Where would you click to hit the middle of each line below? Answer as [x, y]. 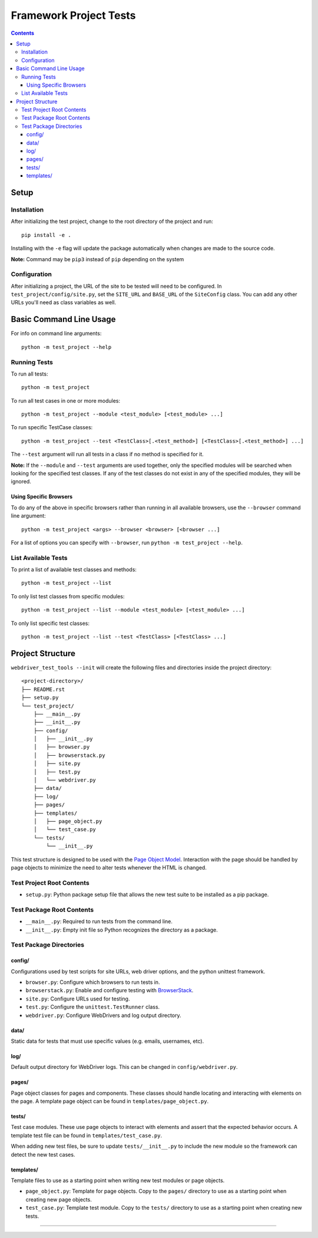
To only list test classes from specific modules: [68, 596]
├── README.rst [43, 689]
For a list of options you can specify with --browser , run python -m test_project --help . [127, 542]
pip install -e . [46, 235]
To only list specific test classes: [50, 623]
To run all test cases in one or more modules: [66, 400]
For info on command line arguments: [56, 334]
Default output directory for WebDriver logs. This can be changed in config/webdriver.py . [124, 1067]
